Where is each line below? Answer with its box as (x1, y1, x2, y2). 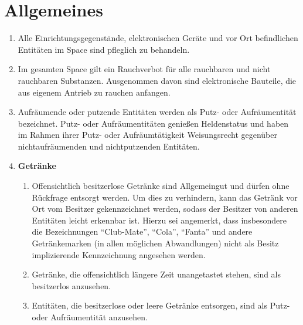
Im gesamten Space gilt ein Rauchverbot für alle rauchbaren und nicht (18, 63, 271, 75)
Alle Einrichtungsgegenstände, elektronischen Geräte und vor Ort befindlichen (18, 32, 298, 44)
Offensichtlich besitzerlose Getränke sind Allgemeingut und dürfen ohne (32, 180, 290, 192)
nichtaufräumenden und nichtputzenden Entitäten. (18, 140, 200, 152)
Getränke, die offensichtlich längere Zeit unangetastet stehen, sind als (32, 268, 281, 280)
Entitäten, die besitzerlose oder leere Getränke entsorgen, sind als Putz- (32, 299, 290, 312)
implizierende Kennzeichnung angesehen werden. (32, 248, 206, 260)
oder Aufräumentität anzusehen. (32, 311, 148, 323)
